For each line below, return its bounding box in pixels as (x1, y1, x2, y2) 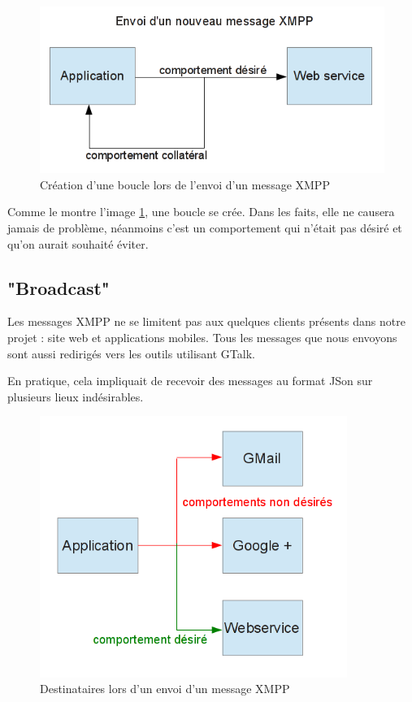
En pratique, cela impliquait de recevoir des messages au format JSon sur (7, 372, 373, 389)
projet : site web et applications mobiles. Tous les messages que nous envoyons (7, 329, 397, 346)
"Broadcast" (7, 275, 110, 300)
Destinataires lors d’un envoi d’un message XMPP (40, 680, 290, 697)
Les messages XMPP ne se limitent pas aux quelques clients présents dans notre (7, 313, 405, 330)
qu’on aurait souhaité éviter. (7, 235, 149, 252)
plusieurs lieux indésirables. (7, 388, 144, 405)
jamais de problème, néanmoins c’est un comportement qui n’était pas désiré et (7, 219, 402, 236)
